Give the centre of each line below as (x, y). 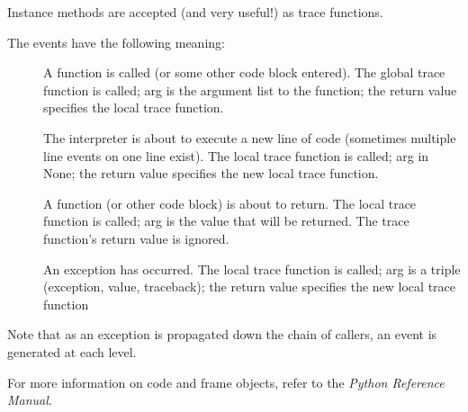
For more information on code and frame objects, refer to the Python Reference (226, 382)
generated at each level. (72, 351)
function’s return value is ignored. (136, 238)
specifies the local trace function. (134, 107)
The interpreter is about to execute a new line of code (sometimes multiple (250, 137)
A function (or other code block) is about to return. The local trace (230, 203)
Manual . (30, 400)
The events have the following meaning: (116, 42)
